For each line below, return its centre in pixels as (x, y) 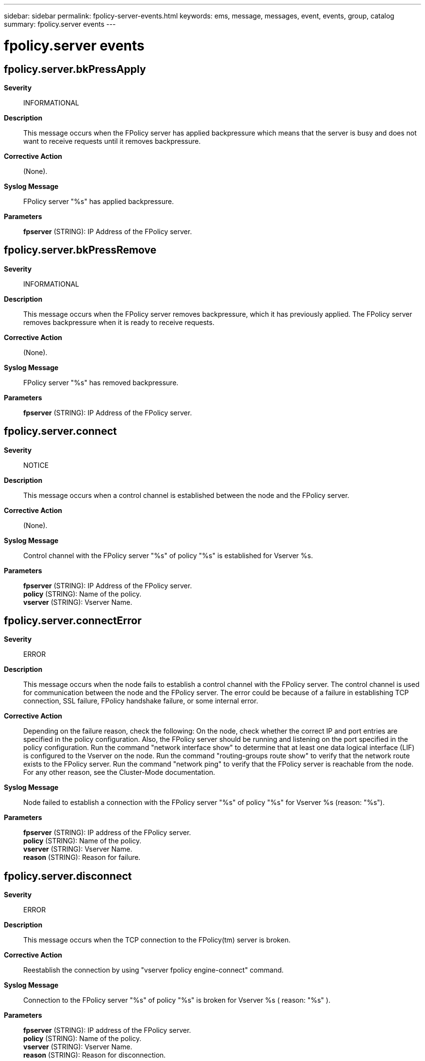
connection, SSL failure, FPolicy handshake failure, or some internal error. (141, 701)
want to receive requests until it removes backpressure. (112, 141)
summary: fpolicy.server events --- (60, 24)
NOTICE (36, 465)
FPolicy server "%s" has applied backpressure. (99, 201)
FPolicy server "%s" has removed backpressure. (101, 382)
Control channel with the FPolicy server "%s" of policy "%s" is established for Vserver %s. (168, 555)
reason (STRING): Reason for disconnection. (95, 1055)
